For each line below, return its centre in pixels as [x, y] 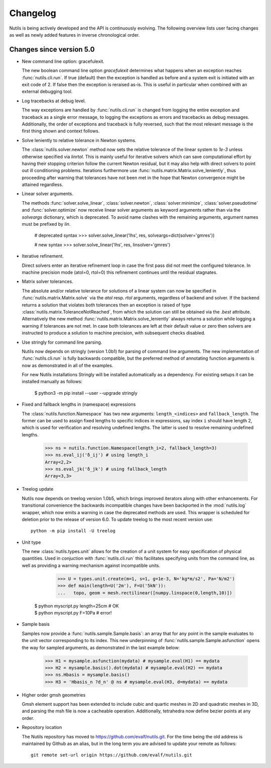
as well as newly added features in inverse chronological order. [75, 35]
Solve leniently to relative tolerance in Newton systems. [79, 140]
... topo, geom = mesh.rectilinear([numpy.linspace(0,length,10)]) [145, 593]
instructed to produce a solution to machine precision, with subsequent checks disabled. [113, 333]
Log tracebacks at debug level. [54, 101]
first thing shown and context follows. [61, 131]
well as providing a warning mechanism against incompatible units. [91, 565]
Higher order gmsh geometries [54, 695]
